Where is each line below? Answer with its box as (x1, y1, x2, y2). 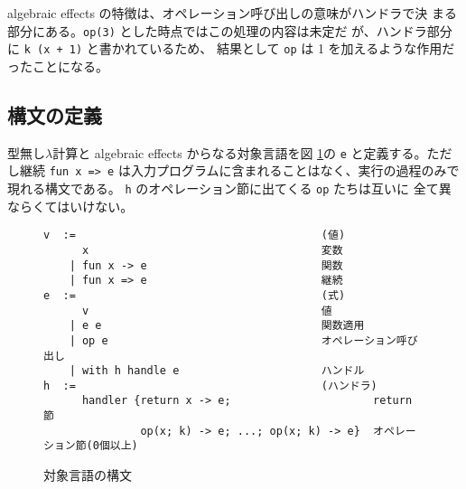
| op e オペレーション (69, 334, 396, 347)
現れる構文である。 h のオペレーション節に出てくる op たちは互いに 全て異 (7, 179, 452, 198)
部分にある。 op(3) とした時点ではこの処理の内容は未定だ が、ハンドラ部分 (7, 21, 452, 40)
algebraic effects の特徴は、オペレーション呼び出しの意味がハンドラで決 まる (7, 4, 457, 22)
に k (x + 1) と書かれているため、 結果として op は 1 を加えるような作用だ (7, 39, 455, 58)
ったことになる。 (7, 56, 108, 75)
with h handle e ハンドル (81, 364, 365, 378)
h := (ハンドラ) (43, 379, 377, 392)
